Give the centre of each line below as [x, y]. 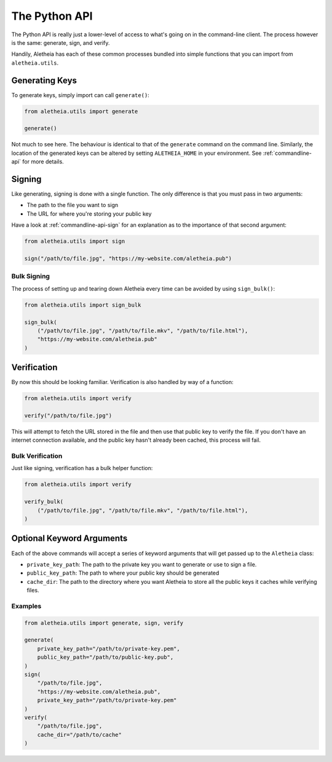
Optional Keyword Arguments [69, 539]
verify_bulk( [44, 502]
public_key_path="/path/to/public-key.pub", [105, 657]
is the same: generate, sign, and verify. [61, 42]
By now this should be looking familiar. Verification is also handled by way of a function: [122, 382]
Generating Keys [44, 80]
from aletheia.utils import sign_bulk [83, 305]
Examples [26, 606]
